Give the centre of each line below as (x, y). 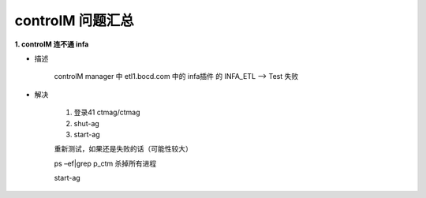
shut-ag (87, 123)
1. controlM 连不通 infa (52, 44)
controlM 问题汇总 (74, 21)
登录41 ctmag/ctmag (107, 112)
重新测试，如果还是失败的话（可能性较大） (123, 149)
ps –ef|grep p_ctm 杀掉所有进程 (105, 163)
